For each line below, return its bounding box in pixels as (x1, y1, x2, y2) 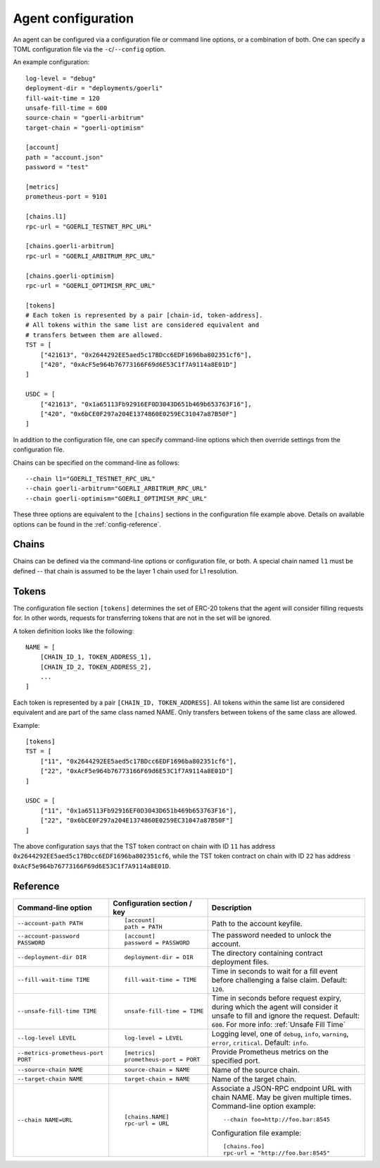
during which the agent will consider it (211, 1002, 338, 1011)
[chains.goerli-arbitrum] (25, 242, 115, 250)
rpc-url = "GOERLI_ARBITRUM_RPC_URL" (25, 252, 156, 260)
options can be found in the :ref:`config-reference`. (13, 520, 162, 528)
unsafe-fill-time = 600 (25, 104, 108, 112)
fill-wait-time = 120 (25, 94, 100, 102)
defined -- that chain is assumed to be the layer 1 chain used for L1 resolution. (13, 566, 239, 575)
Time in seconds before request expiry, (211, 993, 342, 1003)
